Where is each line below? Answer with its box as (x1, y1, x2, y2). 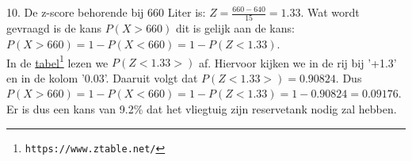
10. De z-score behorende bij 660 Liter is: (6, 4, 206, 20)
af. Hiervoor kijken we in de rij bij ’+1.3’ (198, 54, 397, 71)
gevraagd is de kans (6, 20, 101, 36)
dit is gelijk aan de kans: (176, 20, 295, 36)
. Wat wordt (300, 4, 360, 20)
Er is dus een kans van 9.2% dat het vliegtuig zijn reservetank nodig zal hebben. (6, 100, 397, 117)
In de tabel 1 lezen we (6, 52, 109, 71)
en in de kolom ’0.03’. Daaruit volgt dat (6, 69, 198, 86)
